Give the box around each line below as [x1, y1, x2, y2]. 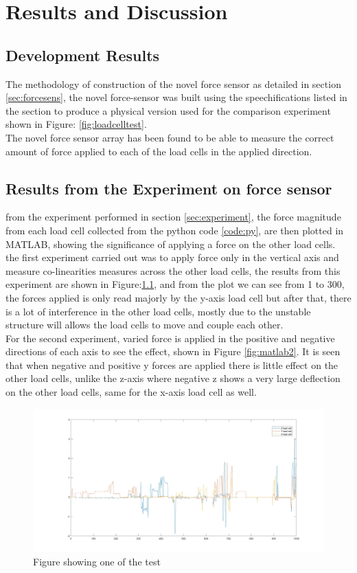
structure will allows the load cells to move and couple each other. [5, 317, 284, 332]
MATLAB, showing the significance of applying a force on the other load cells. [5, 236, 336, 251]
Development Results [5, 44, 160, 65]
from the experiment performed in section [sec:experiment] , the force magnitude [5, 210, 341, 224]
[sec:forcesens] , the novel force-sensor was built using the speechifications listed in [5, 90, 347, 104]
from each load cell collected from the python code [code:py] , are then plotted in [5, 223, 344, 237]
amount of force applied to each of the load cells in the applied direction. [5, 144, 312, 158]
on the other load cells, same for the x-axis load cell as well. [5, 385, 257, 399]
